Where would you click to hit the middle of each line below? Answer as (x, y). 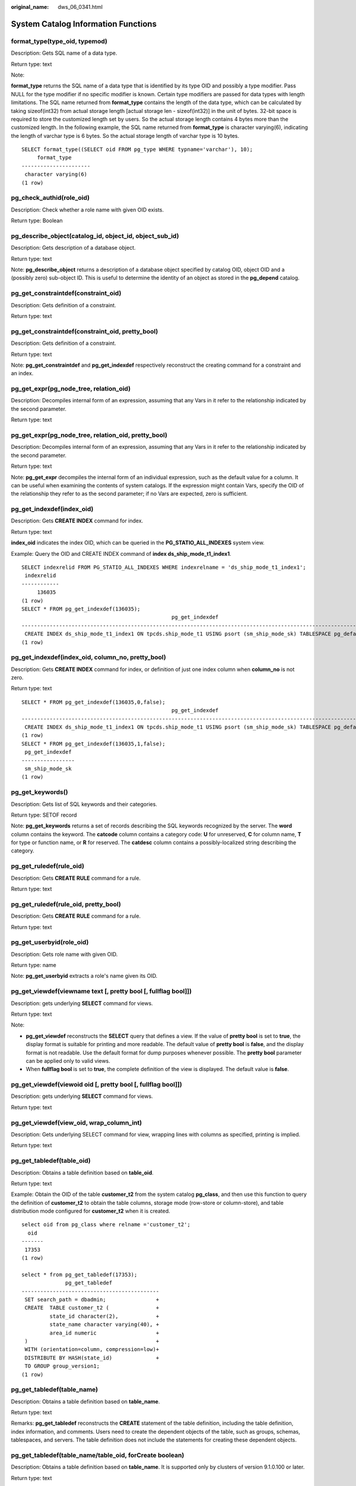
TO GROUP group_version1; (62, 1366)
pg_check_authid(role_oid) (50, 198)
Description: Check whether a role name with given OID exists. (88, 210)
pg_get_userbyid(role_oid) (50, 942)
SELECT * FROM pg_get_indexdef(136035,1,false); (93, 744)
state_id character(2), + (104, 1316)
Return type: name (34, 965)
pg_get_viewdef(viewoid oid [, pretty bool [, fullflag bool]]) (96, 1085)
